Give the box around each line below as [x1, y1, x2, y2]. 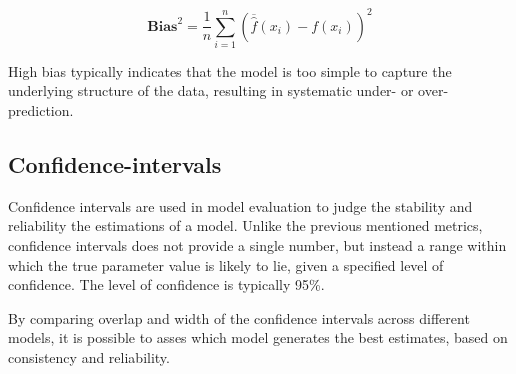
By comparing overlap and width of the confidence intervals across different [8, 307, 470, 328]
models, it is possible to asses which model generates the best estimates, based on [8, 327, 508, 348]
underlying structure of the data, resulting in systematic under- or [8, 80, 414, 101]
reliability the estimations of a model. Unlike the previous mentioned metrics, [8, 215, 483, 236]
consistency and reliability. [8, 346, 170, 367]
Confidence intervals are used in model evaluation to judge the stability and [8, 195, 473, 216]
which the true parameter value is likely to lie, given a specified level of [8, 254, 444, 275]
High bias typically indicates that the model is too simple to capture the [8, 60, 452, 81]
